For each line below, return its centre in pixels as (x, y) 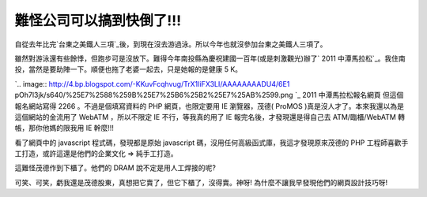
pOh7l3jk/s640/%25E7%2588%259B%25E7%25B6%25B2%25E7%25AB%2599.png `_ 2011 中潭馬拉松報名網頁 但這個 (209, 95)
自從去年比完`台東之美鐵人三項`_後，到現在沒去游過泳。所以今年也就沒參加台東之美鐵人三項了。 (171, 44)
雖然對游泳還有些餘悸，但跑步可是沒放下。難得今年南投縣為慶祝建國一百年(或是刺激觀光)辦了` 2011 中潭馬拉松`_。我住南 (210, 58)
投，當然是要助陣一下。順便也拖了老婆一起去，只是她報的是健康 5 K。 (128, 69)
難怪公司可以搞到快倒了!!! (98, 20)
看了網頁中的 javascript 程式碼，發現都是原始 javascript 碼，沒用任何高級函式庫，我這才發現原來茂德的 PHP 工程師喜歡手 (212, 143)
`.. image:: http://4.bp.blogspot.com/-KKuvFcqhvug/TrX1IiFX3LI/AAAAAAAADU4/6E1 (152, 84)
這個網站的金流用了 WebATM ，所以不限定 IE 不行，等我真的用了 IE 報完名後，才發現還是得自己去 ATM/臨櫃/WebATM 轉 (210, 117)
